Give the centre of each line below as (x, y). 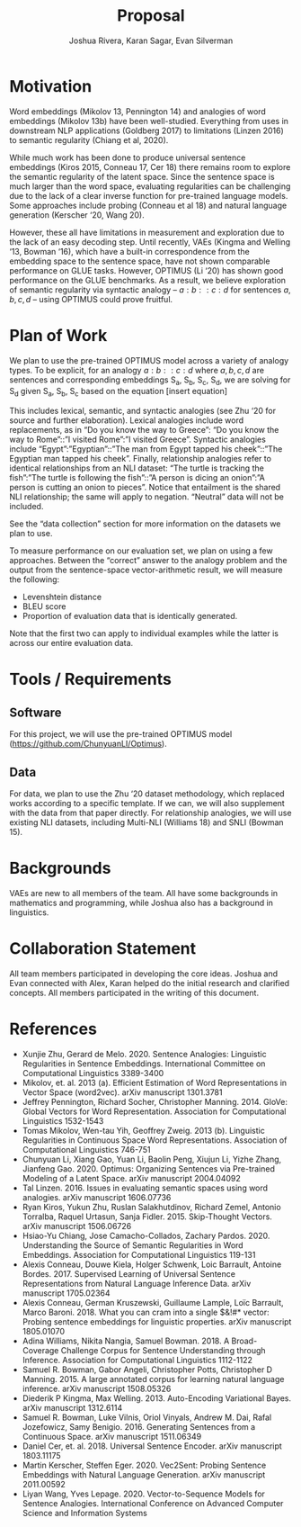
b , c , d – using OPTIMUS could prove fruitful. (91, 299)
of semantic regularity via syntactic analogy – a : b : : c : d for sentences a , (150, 290)
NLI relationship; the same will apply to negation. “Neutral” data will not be (147, 497)
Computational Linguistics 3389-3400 (93, 1073)
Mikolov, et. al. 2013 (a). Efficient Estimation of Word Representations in (155, 1082)
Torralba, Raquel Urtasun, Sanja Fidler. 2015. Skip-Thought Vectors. (147, 1217)
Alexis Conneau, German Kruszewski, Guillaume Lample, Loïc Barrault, (153, 1302)
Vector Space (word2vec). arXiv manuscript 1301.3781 (122, 1092)
